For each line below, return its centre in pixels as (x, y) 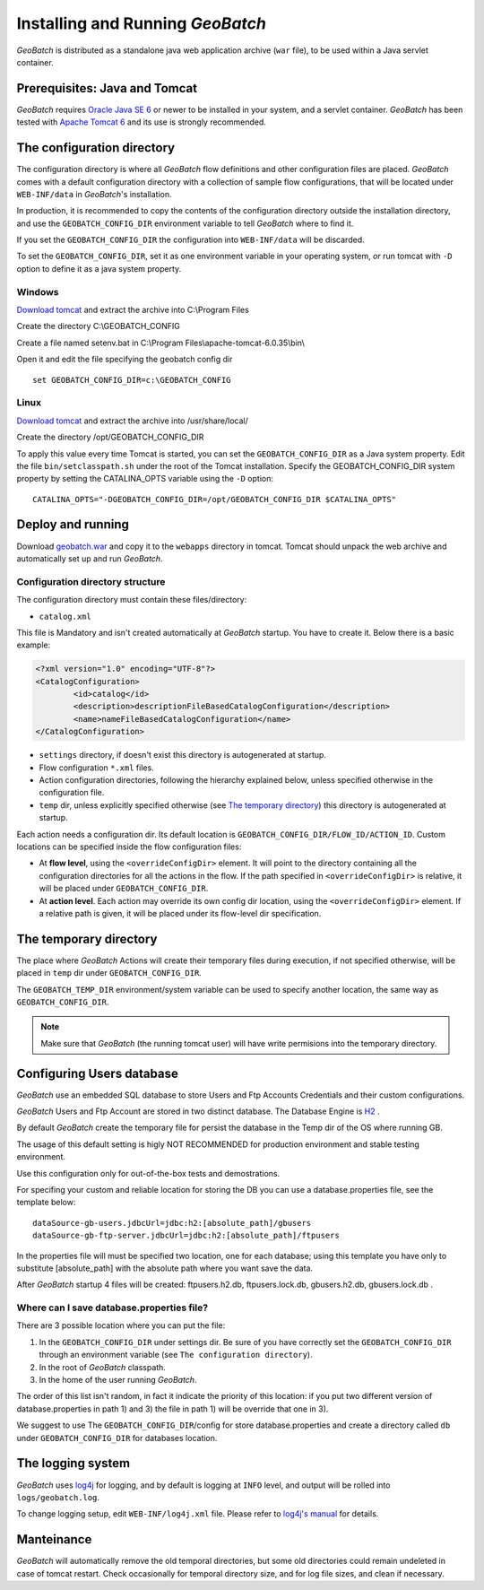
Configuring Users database (97, 1073)
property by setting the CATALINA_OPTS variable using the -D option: (145, 479)
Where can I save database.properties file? (112, 1308)
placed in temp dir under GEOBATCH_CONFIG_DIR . (109, 973)
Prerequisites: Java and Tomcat (107, 88)
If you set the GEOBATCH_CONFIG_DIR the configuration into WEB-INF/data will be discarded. (190, 240)
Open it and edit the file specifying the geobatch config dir (125, 360)
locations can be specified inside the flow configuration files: (129, 847)
